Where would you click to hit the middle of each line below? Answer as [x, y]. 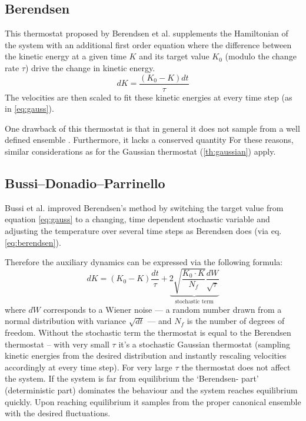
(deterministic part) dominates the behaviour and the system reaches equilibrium [151, 390]
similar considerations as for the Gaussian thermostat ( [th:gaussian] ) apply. [140, 151]
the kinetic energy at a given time [66, 56]
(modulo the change [261, 56]
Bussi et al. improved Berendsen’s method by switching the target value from [144, 207]
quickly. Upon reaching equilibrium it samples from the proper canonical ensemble [153, 401]
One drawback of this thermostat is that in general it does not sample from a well [152, 128]
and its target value [174, 56]
